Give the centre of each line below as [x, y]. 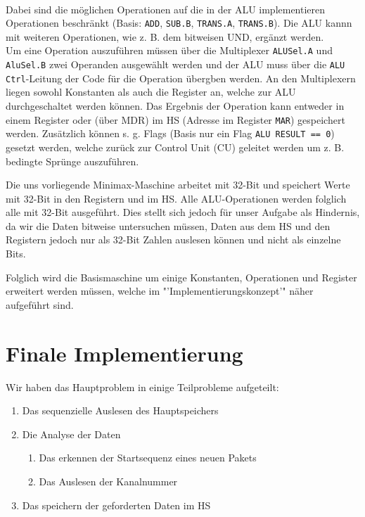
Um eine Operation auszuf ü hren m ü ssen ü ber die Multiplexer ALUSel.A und [169, 50]
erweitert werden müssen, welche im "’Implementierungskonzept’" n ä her [160, 291]
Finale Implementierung [124, 353]
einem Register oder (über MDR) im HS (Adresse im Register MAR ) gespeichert [175, 119]
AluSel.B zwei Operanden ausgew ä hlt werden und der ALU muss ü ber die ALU [175, 64]
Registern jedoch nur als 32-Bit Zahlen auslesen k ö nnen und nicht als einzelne [173, 240]
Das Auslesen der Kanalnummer [108, 481]
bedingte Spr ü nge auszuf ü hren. [72, 161]
